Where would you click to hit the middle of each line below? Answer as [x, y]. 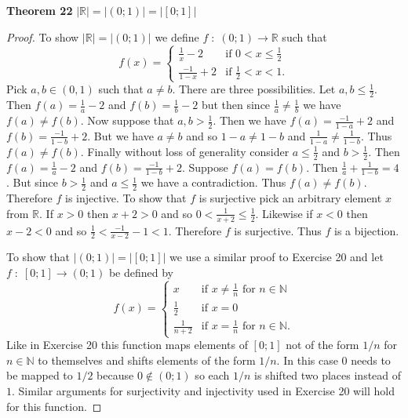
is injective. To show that [126, 198]
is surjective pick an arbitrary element [290, 198]
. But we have [120, 135]
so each [212, 375]
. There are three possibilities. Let [254, 89]
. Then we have [250, 120]
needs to [371, 360]
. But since [32, 182]
